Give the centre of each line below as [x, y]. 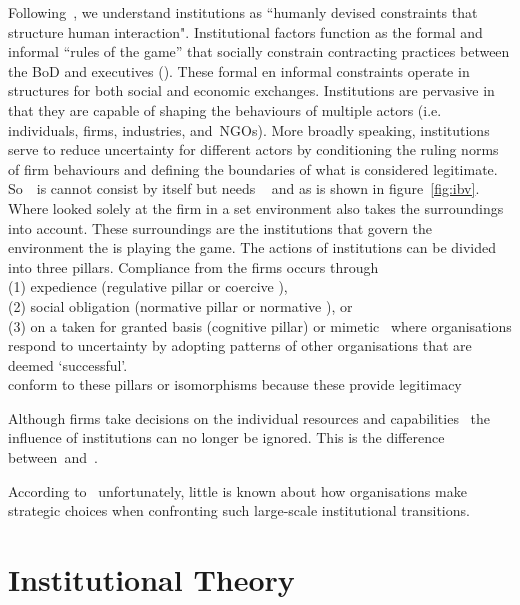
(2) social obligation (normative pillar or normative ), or [180, 305]
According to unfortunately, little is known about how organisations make [237, 490]
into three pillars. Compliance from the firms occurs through [193, 266]
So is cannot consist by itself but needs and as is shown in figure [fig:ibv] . [244, 188]
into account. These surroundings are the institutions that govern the [220, 227]
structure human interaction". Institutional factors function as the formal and [245, 31]
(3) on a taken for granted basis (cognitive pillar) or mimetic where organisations [260, 325]
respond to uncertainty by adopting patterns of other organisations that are [240, 345]
